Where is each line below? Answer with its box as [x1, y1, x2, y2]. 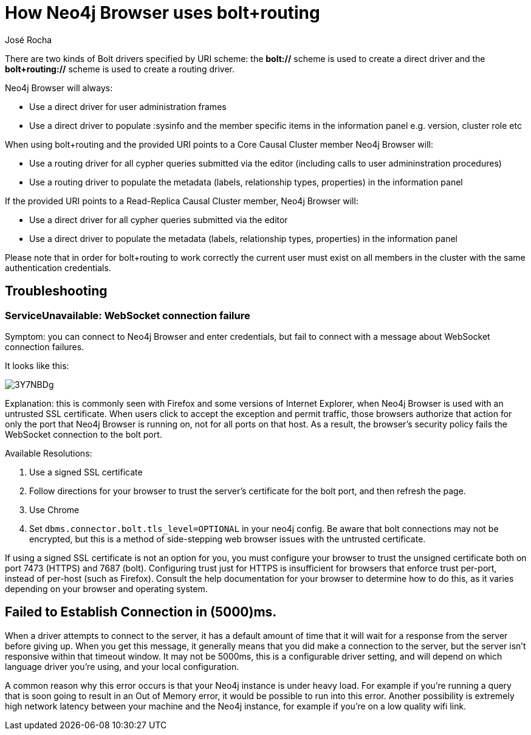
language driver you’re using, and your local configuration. [5, 661, 239, 672]
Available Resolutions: [5, 447, 92, 458]
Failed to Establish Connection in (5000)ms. [5, 604, 277, 620]
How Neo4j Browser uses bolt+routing [5, 2, 320, 23]
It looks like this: [5, 360, 69, 371]
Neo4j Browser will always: [5, 82, 113, 93]
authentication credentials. [5, 262, 111, 273]
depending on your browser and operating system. [5, 583, 208, 594]
